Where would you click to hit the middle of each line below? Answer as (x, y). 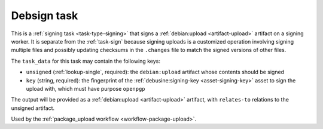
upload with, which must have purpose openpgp (86, 88)
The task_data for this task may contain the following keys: (86, 61)
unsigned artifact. (33, 108)
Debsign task (45, 16)
